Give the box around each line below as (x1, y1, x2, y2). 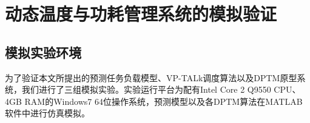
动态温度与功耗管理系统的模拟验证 (5, 1, 277, 26)
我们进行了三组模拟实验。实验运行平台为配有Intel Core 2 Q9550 (21, 83, 271, 96)
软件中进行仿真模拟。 (5, 107, 90, 119)
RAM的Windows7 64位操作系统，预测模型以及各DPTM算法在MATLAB (24, 95, 303, 107)
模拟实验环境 (5, 42, 81, 61)
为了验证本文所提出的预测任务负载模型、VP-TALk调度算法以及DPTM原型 (5, 71, 297, 84)
